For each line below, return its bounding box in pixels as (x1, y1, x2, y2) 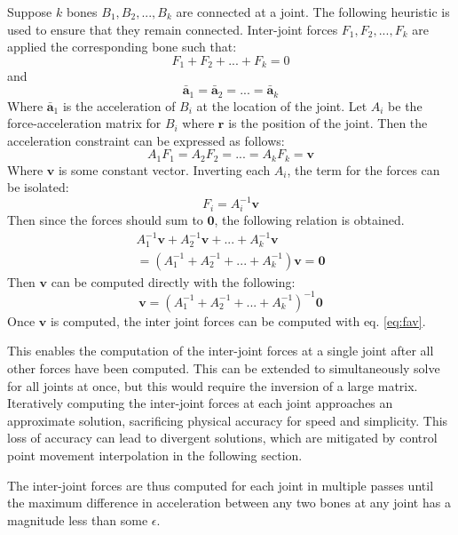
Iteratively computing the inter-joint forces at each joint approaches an (7, 394, 393, 412)
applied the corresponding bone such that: (7, 37, 237, 56)
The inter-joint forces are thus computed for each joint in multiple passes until (7, 475, 434, 494)
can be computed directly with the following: (51, 272, 296, 291)
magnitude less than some (7, 510, 148, 529)
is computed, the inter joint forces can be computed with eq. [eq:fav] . (50, 311, 426, 330)
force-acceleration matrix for (7, 114, 162, 132)
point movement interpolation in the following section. (7, 446, 303, 465)
